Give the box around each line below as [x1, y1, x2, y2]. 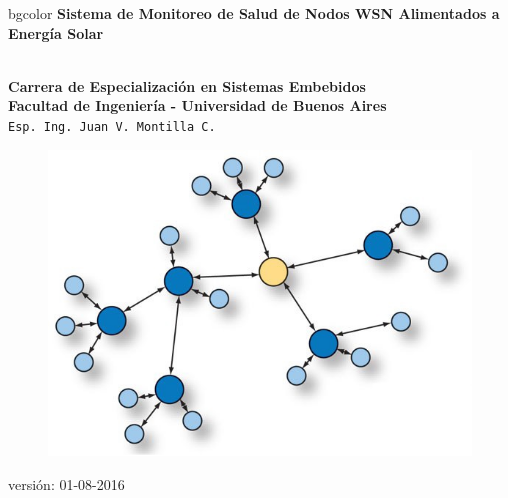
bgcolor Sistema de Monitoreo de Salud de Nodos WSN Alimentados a [8, 3, 500, 23]
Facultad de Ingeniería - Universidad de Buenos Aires [8, 95, 387, 116]
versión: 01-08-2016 [8, 473, 125, 494]
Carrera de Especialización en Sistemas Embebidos [8, 75, 366, 96]
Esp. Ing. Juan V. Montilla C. [8, 119, 216, 134]
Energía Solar [8, 22, 104, 43]
